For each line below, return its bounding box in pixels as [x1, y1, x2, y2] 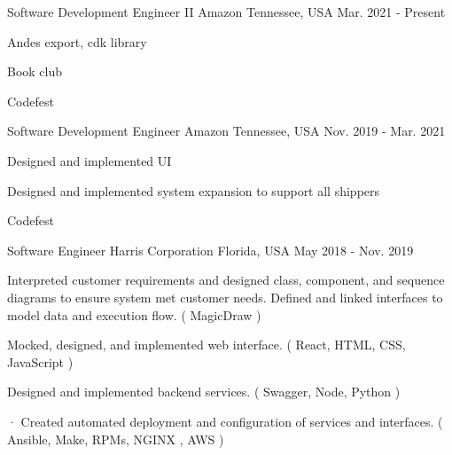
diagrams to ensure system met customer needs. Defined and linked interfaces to [7, 287, 443, 306]
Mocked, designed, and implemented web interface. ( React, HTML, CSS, [7, 335, 406, 354]
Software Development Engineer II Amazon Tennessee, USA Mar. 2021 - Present [7, 3, 446, 20]
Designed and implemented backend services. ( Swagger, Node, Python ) [7, 382, 401, 401]
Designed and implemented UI [7, 151, 172, 169]
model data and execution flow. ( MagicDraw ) [7, 305, 261, 324]
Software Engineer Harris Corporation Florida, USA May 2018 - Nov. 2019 [7, 240, 414, 259]
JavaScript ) [7, 352, 74, 371]
